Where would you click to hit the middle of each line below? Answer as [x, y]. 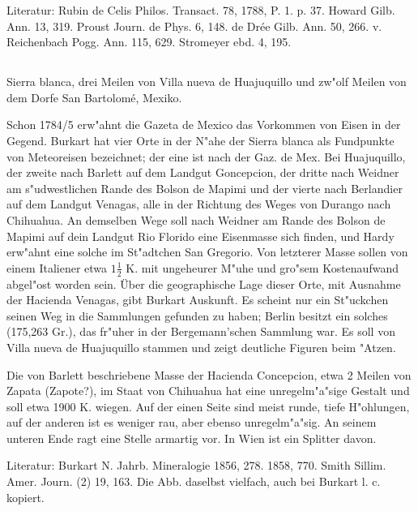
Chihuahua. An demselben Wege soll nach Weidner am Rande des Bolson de [196, 219]
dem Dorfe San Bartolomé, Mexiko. [94, 97]
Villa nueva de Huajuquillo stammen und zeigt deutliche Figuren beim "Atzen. [201, 347]
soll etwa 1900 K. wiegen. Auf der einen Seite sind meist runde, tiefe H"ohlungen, [208, 406]
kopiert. [26, 497]
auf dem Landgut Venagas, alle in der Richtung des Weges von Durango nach [199, 204]
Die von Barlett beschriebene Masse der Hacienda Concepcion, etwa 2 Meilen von [209, 374]
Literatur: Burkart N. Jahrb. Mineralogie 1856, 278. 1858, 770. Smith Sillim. [196, 465]
